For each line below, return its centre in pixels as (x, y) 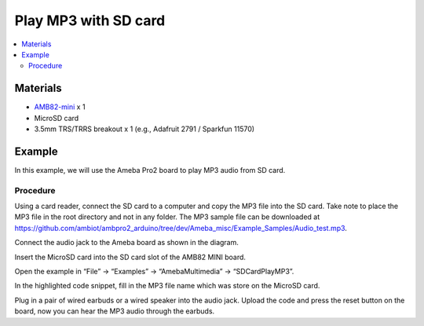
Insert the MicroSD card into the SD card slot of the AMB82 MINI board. (130, 257)
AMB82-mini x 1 (60, 107)
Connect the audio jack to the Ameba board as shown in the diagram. (127, 243)
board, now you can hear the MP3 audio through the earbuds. (115, 311)
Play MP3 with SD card (90, 20)
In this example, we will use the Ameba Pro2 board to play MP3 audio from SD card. (150, 170)
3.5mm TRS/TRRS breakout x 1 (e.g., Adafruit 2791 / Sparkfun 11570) (144, 129)
